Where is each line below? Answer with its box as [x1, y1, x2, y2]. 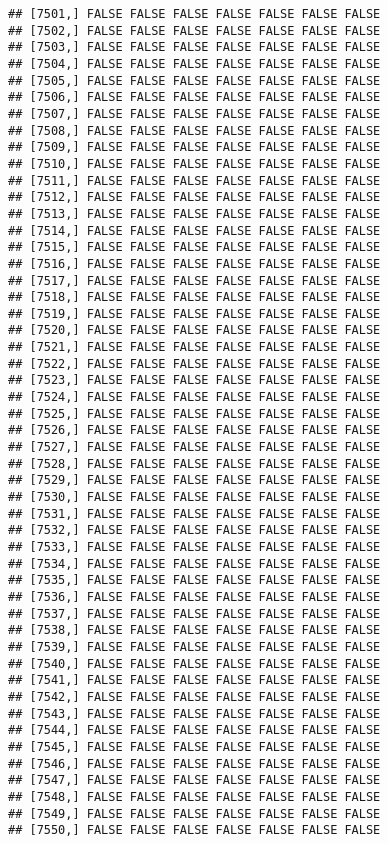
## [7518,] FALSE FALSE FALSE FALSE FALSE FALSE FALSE [8, 290, 381, 305]
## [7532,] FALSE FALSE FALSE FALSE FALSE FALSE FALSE [8, 523, 381, 538]
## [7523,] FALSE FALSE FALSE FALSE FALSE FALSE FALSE [8, 373, 381, 388]
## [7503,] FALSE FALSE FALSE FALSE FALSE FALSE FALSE [8, 40, 381, 55]
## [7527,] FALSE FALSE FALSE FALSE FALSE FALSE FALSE [8, 440, 381, 455]
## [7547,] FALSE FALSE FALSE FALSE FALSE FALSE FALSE [8, 773, 381, 788]
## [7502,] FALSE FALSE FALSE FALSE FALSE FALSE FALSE [8, 23, 381, 38]
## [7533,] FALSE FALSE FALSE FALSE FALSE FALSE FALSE [8, 540, 381, 554]
